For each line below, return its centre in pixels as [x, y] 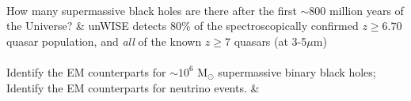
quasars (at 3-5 [270, 41]
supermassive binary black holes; [297, 71]
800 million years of [356, 10]
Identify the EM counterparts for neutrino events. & [133, 87]
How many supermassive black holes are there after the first [152, 10]
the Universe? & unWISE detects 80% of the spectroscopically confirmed [183, 26]
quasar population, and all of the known [104, 41]
